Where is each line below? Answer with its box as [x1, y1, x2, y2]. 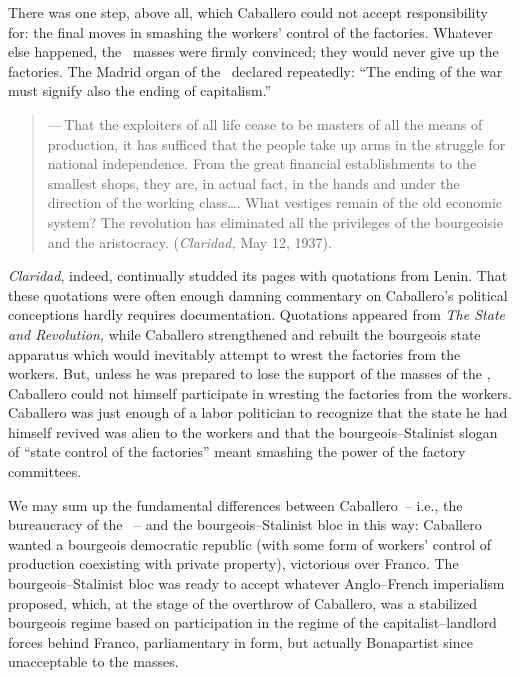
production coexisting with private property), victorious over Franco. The [8, 553, 459, 574]
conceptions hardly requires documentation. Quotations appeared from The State [8, 304, 505, 325]
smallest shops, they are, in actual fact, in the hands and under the [47, 172, 460, 193]
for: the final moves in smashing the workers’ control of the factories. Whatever [8, 21, 493, 42]
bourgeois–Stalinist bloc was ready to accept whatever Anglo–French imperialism [8, 573, 505, 594]
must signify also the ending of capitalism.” [8, 80, 272, 101]
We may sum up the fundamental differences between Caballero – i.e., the [8, 494, 463, 515]
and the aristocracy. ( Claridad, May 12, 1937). [47, 231, 332, 252]
